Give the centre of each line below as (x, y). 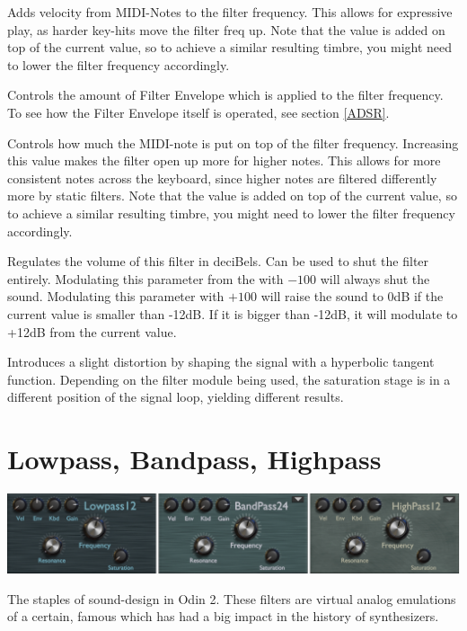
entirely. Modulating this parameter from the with (145, 278)
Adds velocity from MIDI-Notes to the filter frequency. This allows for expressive (230, 12)
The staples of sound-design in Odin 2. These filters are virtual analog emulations (232, 598)
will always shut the (375, 278)
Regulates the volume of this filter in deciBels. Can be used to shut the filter (218, 261)
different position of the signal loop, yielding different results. (176, 397)
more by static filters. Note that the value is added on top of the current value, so (232, 196)
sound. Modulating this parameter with (116, 296)
